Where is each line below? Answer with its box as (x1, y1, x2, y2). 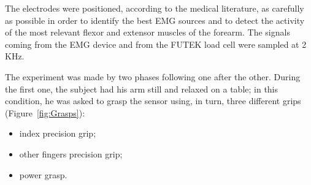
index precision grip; (19, 127, 96, 140)
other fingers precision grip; (19, 147, 123, 160)
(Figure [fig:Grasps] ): (5, 106, 85, 119)
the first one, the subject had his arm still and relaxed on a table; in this (5, 82, 278, 95)
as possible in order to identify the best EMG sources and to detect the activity (5, 13, 305, 26)
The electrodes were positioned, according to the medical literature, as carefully (5, 2, 304, 14)
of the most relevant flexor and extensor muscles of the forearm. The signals (5, 26, 290, 39)
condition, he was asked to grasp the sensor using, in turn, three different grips (5, 94, 301, 107)
